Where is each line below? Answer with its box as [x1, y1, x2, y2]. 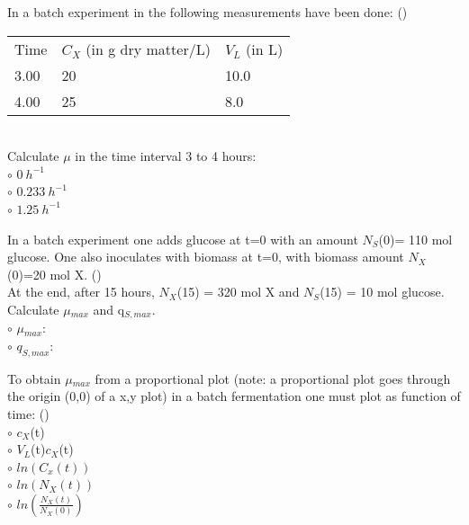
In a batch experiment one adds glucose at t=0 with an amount [7, 229, 358, 248]
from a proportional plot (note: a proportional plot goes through [95, 369, 451, 387]
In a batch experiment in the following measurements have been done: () [7, 3, 408, 21]
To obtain [7, 369, 61, 387]
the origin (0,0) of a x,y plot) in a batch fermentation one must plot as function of [7, 387, 461, 405]
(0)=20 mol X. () [7, 264, 102, 283]
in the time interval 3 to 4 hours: [75, 147, 257, 165]
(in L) [246, 38, 284, 59]
